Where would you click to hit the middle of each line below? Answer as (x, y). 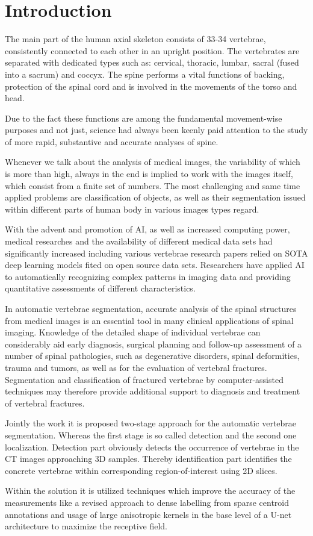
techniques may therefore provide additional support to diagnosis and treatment (153, 391)
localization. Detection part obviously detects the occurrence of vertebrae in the (152, 447)
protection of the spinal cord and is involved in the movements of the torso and (151, 86)
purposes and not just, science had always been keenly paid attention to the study (156, 130)
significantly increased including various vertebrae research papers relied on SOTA (156, 253)
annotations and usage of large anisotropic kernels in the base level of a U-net (148, 514)
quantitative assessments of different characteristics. (100, 288)
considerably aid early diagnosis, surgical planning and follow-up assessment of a (153, 344)
